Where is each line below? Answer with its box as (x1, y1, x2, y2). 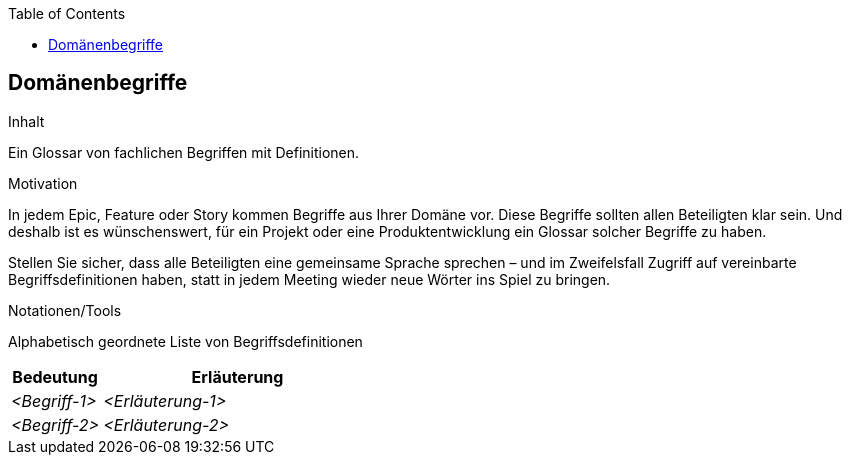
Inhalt (8, 112, 45, 130)
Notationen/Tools (8, 301, 122, 319)
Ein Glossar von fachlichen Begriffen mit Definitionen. (8, 143, 360, 161)
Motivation (8, 174, 78, 192)
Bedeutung (12, 366, 98, 387)
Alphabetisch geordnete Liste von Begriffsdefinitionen (8, 332, 363, 350)
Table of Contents (8, 5, 126, 22)
